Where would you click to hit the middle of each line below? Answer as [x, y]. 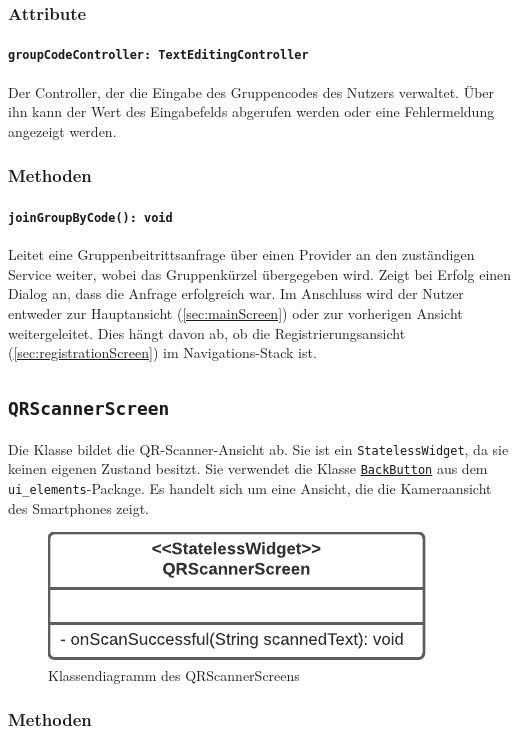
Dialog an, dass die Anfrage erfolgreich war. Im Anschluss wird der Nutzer [236, 293]
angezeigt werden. [62, 130]
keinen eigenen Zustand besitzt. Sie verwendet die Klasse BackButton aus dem [248, 468]
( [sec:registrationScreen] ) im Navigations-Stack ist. [162, 352]
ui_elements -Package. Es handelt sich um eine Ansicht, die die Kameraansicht [250, 487]
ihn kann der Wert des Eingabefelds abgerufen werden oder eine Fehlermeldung [251, 111]
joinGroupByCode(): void [90, 217]
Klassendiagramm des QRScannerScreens [174, 674]
